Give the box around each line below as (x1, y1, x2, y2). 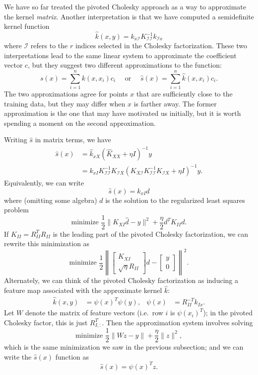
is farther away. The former (133, 98, 217, 108)
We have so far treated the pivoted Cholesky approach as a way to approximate (4, 1, 247, 11)
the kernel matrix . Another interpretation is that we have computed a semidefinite (4, 11, 254, 21)
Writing (4, 134, 27, 145)
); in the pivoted (203, 307, 253, 318)
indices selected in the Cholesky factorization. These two (75, 40, 247, 50)
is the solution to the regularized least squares (105, 194, 245, 205)
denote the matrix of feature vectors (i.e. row (25, 307, 163, 318)
